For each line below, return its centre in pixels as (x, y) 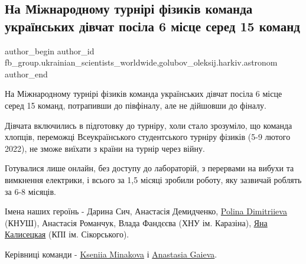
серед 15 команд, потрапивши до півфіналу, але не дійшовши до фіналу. (136, 105)
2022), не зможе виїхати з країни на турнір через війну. (105, 148)
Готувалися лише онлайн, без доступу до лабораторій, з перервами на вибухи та (149, 168)
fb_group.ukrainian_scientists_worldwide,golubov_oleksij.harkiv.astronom (141, 62)
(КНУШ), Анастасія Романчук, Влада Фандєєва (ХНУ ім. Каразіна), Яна (136, 222)
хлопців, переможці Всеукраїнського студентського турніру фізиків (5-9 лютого (148, 137)
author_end (26, 74)
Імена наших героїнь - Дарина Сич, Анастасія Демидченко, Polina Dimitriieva (146, 211)
